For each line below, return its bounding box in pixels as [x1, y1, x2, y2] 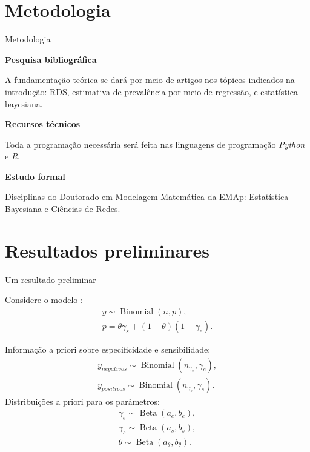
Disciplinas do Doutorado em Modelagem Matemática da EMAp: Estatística [5, 190, 289, 203]
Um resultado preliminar [5, 273, 96, 285]
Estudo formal [5, 170, 65, 182]
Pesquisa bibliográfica [5, 53, 97, 65]
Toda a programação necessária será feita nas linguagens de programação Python [5, 138, 305, 150]
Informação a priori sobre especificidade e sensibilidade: [5, 343, 211, 356]
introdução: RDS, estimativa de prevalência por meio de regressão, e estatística [5, 85, 298, 98]
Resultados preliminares [5, 238, 209, 262]
